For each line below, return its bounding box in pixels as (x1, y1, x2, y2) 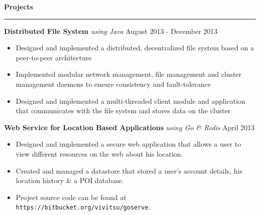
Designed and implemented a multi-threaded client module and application (15, 95, 245, 106)
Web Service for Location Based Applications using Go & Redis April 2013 (4, 122, 254, 132)
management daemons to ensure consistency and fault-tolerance (15, 78, 211, 89)
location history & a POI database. (15, 175, 124, 186)
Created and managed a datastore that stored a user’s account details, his (15, 165, 242, 176)
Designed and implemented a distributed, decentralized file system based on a (15, 42, 254, 53)
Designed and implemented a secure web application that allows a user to (15, 139, 241, 149)
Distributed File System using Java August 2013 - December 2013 (4, 25, 217, 36)
